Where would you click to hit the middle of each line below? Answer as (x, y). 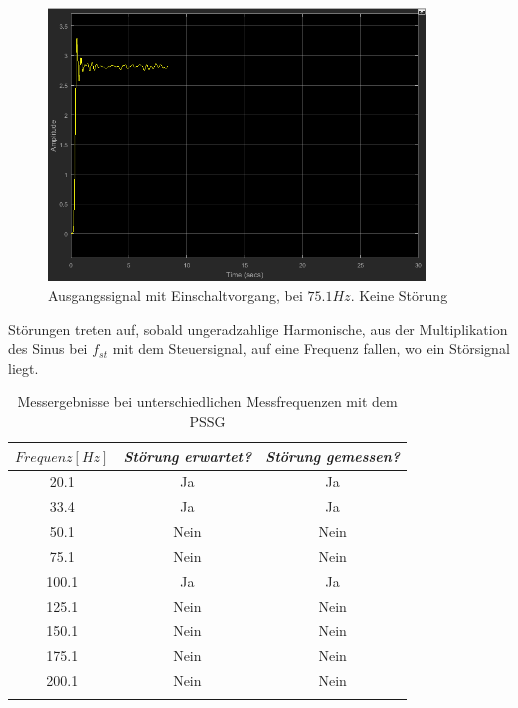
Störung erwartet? (187, 455)
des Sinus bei (48, 348)
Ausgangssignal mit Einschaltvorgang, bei (175, 294)
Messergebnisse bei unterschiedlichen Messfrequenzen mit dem (207, 401)
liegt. (23, 367)
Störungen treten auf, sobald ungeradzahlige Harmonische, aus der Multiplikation (258, 328)
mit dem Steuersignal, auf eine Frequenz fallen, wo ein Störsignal (311, 348)
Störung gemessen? (333, 455)
